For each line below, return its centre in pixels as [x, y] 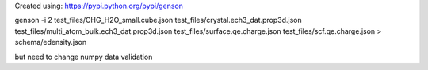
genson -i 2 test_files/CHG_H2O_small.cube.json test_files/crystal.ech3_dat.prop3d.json [158, 20]
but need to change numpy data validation [84, 57]
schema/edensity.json [51, 42]
